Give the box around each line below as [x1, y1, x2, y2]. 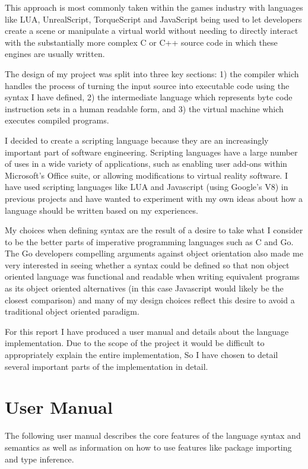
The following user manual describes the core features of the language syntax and [5, 429, 301, 442]
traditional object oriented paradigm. [5, 305, 139, 318]
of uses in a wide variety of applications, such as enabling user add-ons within [5, 157, 287, 170]
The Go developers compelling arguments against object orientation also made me [5, 247, 303, 259]
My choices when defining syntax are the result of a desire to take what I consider [5, 224, 303, 236]
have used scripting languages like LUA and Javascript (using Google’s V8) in [5, 180, 288, 193]
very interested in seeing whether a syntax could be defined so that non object [5, 258, 290, 271]
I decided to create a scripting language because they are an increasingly [5, 134, 269, 146]
